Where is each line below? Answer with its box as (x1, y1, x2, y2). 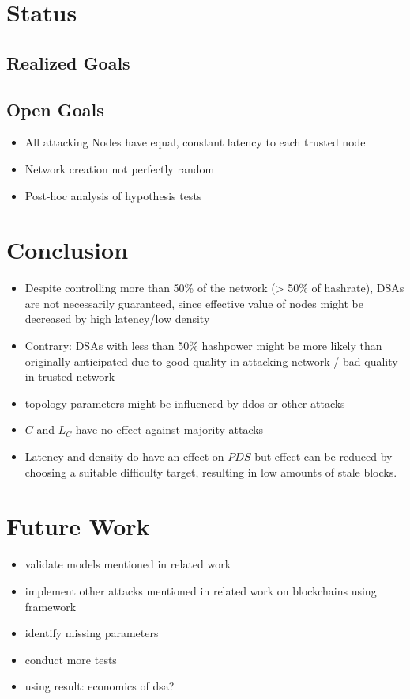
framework (24, 598, 77, 614)
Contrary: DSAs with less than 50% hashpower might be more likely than (24, 337, 382, 354)
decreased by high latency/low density (24, 310, 210, 327)
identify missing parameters (24, 625, 159, 641)
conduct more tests (24, 651, 117, 667)
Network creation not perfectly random (24, 160, 215, 177)
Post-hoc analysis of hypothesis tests (24, 187, 202, 203)
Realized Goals (6, 50, 130, 74)
